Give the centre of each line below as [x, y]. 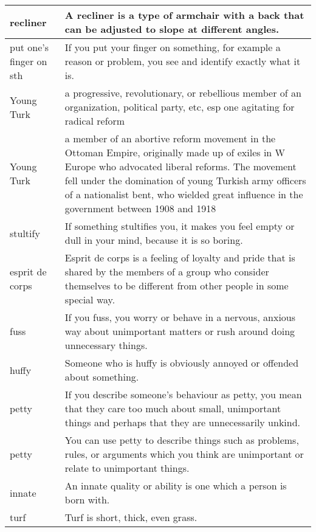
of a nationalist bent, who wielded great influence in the [184, 194]
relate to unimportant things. [127, 468]
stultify [25, 233]
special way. [90, 299]
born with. [87, 499]
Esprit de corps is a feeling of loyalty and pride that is [180, 257]
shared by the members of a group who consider [167, 271]
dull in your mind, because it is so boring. [154, 240]
